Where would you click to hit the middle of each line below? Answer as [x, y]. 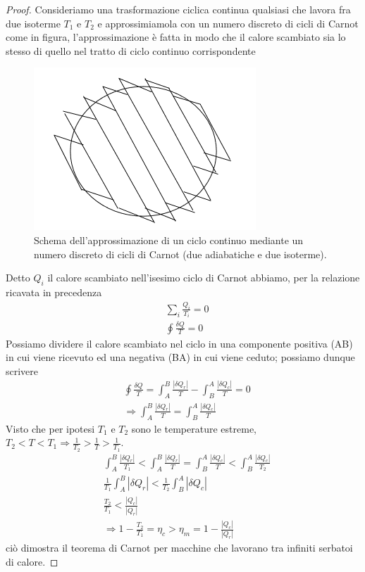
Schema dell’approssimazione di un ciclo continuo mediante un [169, 240]
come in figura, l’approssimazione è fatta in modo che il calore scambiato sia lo [176, 37]
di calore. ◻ [32, 561]
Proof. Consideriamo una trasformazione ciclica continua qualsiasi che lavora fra [178, 9]
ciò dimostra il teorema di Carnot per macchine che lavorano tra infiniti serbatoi [179, 548]
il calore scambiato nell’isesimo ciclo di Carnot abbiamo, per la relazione [204, 278]
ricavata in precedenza [54, 292]
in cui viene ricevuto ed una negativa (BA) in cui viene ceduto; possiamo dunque [180, 357]
